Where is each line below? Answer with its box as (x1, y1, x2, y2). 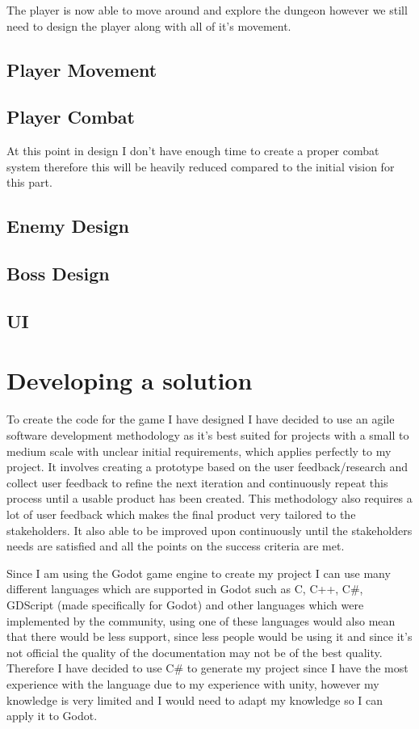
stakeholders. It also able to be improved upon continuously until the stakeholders (6, 521, 413, 538)
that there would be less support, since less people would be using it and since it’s (6, 628, 413, 645)
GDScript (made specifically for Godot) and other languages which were (6, 596, 364, 613)
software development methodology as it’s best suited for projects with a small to (6, 427, 409, 444)
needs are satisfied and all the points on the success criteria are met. (6, 537, 345, 554)
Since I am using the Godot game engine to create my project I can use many (6, 564, 391, 581)
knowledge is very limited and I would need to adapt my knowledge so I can (6, 691, 383, 708)
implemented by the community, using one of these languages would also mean (6, 612, 396, 629)
